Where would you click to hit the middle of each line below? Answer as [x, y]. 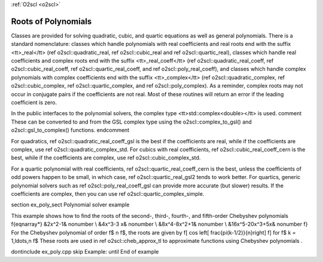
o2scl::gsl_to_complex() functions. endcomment [70, 130]
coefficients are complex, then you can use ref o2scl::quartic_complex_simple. [108, 193]
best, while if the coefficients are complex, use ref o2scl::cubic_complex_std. [106, 158]
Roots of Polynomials [51, 21]
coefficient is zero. [34, 103]
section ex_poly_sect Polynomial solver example [70, 205]
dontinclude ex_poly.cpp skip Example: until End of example [85, 252]
